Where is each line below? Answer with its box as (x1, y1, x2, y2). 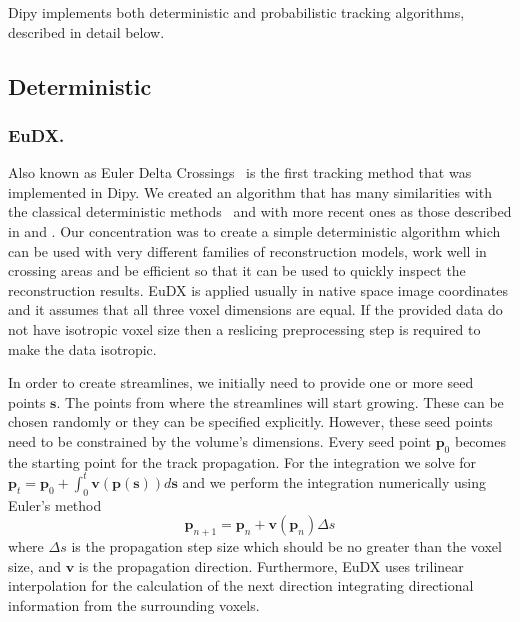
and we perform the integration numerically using (182, 471, 487, 492)
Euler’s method (8, 494, 102, 515)
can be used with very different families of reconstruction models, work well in (8, 240, 487, 261)
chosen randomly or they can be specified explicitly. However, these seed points (8, 411, 493, 432)
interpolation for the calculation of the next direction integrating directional (8, 575, 474, 596)
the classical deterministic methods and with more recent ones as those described (8, 201, 512, 222)
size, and (8, 555, 61, 576)
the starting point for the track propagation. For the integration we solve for (8, 451, 477, 472)
